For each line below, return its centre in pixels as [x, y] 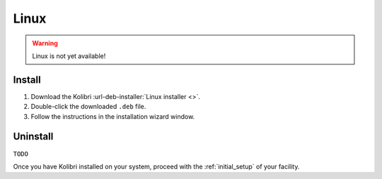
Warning [45, 43]
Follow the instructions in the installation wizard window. [113, 116]
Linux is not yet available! [69, 56]
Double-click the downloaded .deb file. [88, 107]
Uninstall [33, 137]
